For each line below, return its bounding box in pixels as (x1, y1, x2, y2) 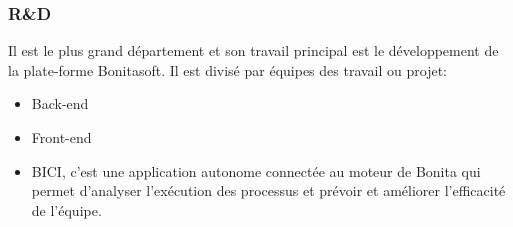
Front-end (31, 127, 92, 147)
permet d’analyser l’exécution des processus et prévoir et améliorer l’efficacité (31, 180, 506, 201)
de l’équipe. (31, 199, 102, 220)
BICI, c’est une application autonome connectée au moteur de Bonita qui (31, 160, 481, 181)
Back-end (31, 93, 89, 114)
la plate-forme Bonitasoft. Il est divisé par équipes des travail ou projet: (8, 59, 448, 80)
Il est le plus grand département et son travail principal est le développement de (8, 40, 499, 61)
